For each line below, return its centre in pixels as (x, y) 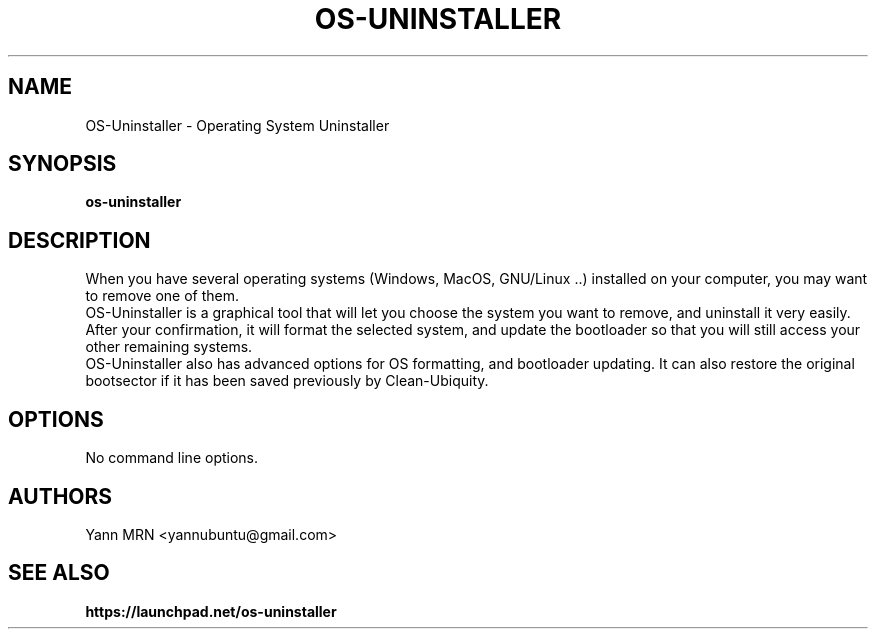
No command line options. (172, 458)
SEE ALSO (59, 573)
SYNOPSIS (62, 164)
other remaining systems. (169, 347)
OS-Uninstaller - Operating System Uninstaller (237, 125)
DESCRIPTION (79, 240)
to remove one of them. (162, 296)
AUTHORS (60, 496)
